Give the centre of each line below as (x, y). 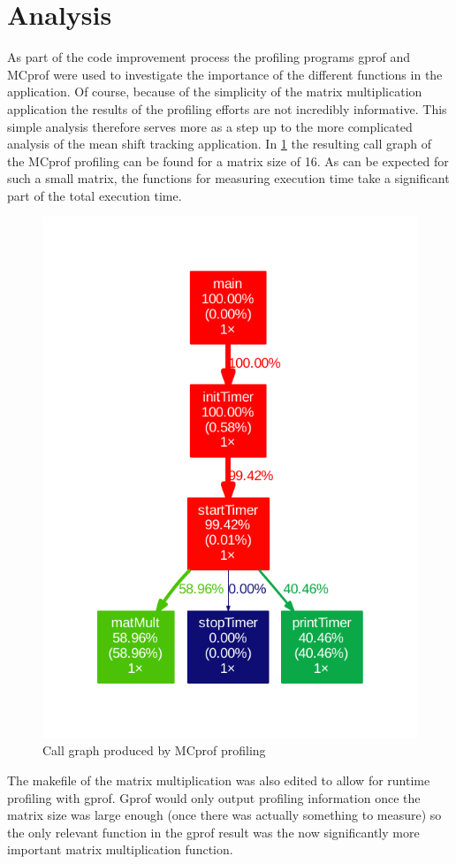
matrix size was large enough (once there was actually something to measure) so (224, 815)
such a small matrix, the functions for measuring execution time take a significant (228, 178)
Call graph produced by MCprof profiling (154, 750)
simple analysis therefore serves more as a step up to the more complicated (210, 126)
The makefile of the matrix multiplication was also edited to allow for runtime (219, 780)
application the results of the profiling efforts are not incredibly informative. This (227, 108)
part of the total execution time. (95, 195)
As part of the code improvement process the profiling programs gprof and (209, 57)
